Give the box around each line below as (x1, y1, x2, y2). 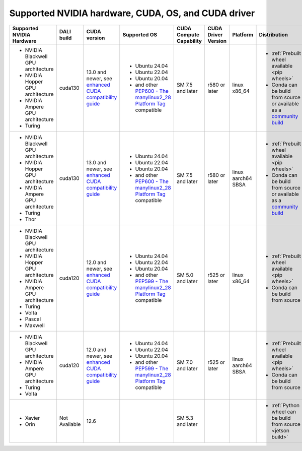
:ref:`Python (271, 402, 299, 409)
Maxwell (25, 321, 45, 329)
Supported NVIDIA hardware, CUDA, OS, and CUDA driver (9, 8, 255, 19)
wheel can (271, 408, 296, 415)
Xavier (25, 414, 40, 421)
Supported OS (122, 31, 158, 38)
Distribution (259, 31, 288, 38)
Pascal (25, 315, 41, 323)
